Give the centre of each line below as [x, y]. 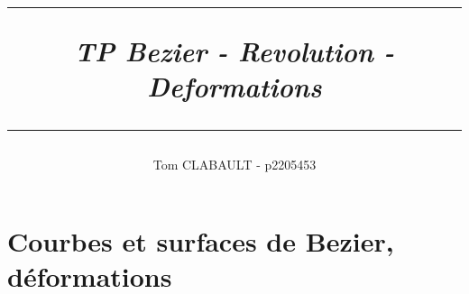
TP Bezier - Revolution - [234, 51]
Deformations [234, 87]
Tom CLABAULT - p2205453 [234, 164]
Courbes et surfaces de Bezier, [201, 241]
